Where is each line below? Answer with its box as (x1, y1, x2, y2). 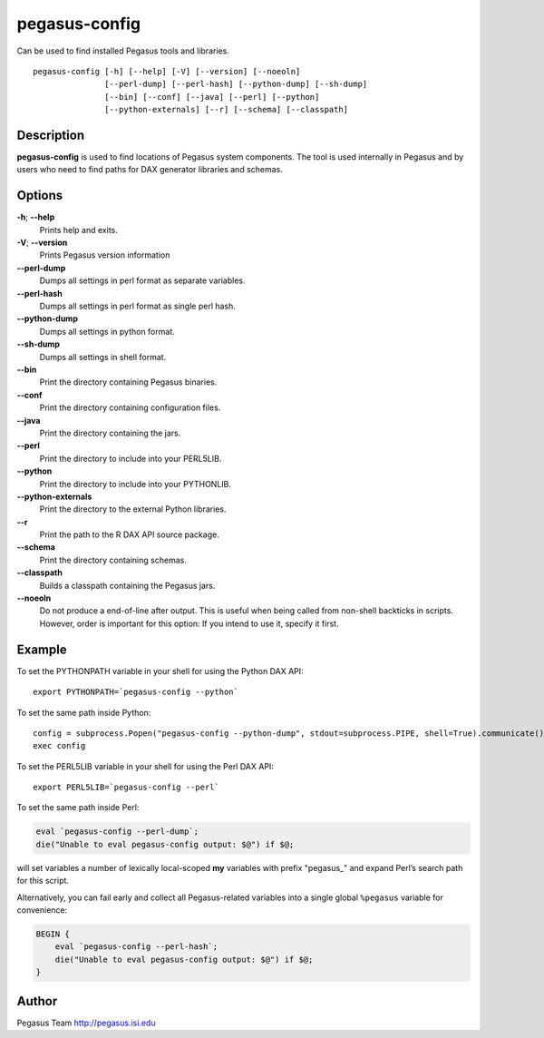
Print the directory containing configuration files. (39, 402, 221, 413)
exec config (33, 740, 86, 751)
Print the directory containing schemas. (39, 554, 188, 565)
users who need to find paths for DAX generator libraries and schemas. (16, 164, 283, 175)
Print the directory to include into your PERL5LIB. (39, 453, 222, 464)
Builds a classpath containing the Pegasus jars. (39, 580, 216, 591)
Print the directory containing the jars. (39, 427, 181, 438)
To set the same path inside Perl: (16, 802, 140, 813)
